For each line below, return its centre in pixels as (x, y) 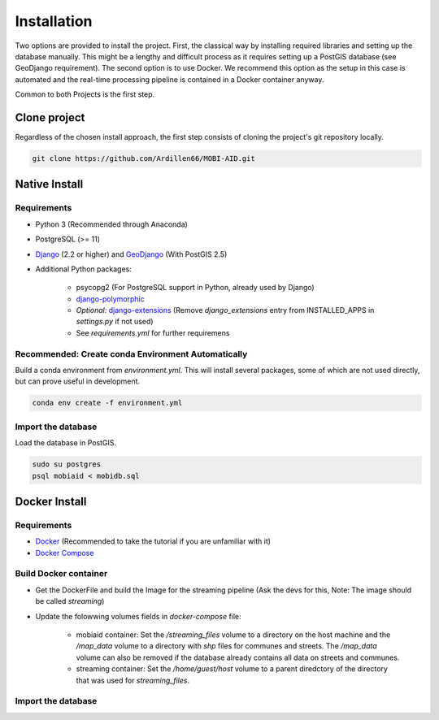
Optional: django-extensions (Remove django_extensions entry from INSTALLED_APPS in (225, 310)
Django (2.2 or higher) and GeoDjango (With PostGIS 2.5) (131, 254)
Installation (54, 21)
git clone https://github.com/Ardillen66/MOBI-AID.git (143, 158)
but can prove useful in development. (78, 381)
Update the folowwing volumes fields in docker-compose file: (138, 616)
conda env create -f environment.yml (107, 403)
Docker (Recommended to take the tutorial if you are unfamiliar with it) (153, 541)
